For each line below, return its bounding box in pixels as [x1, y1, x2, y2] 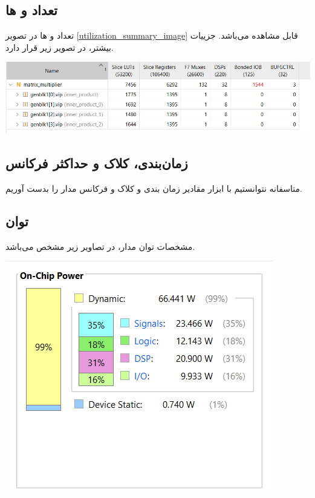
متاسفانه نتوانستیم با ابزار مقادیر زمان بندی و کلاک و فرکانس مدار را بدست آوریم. [5, 182, 302, 194]
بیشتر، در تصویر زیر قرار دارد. [5, 41, 114, 53]
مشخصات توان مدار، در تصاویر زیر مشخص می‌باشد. [5, 240, 195, 252]
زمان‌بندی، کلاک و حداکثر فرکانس [5, 153, 188, 172]
